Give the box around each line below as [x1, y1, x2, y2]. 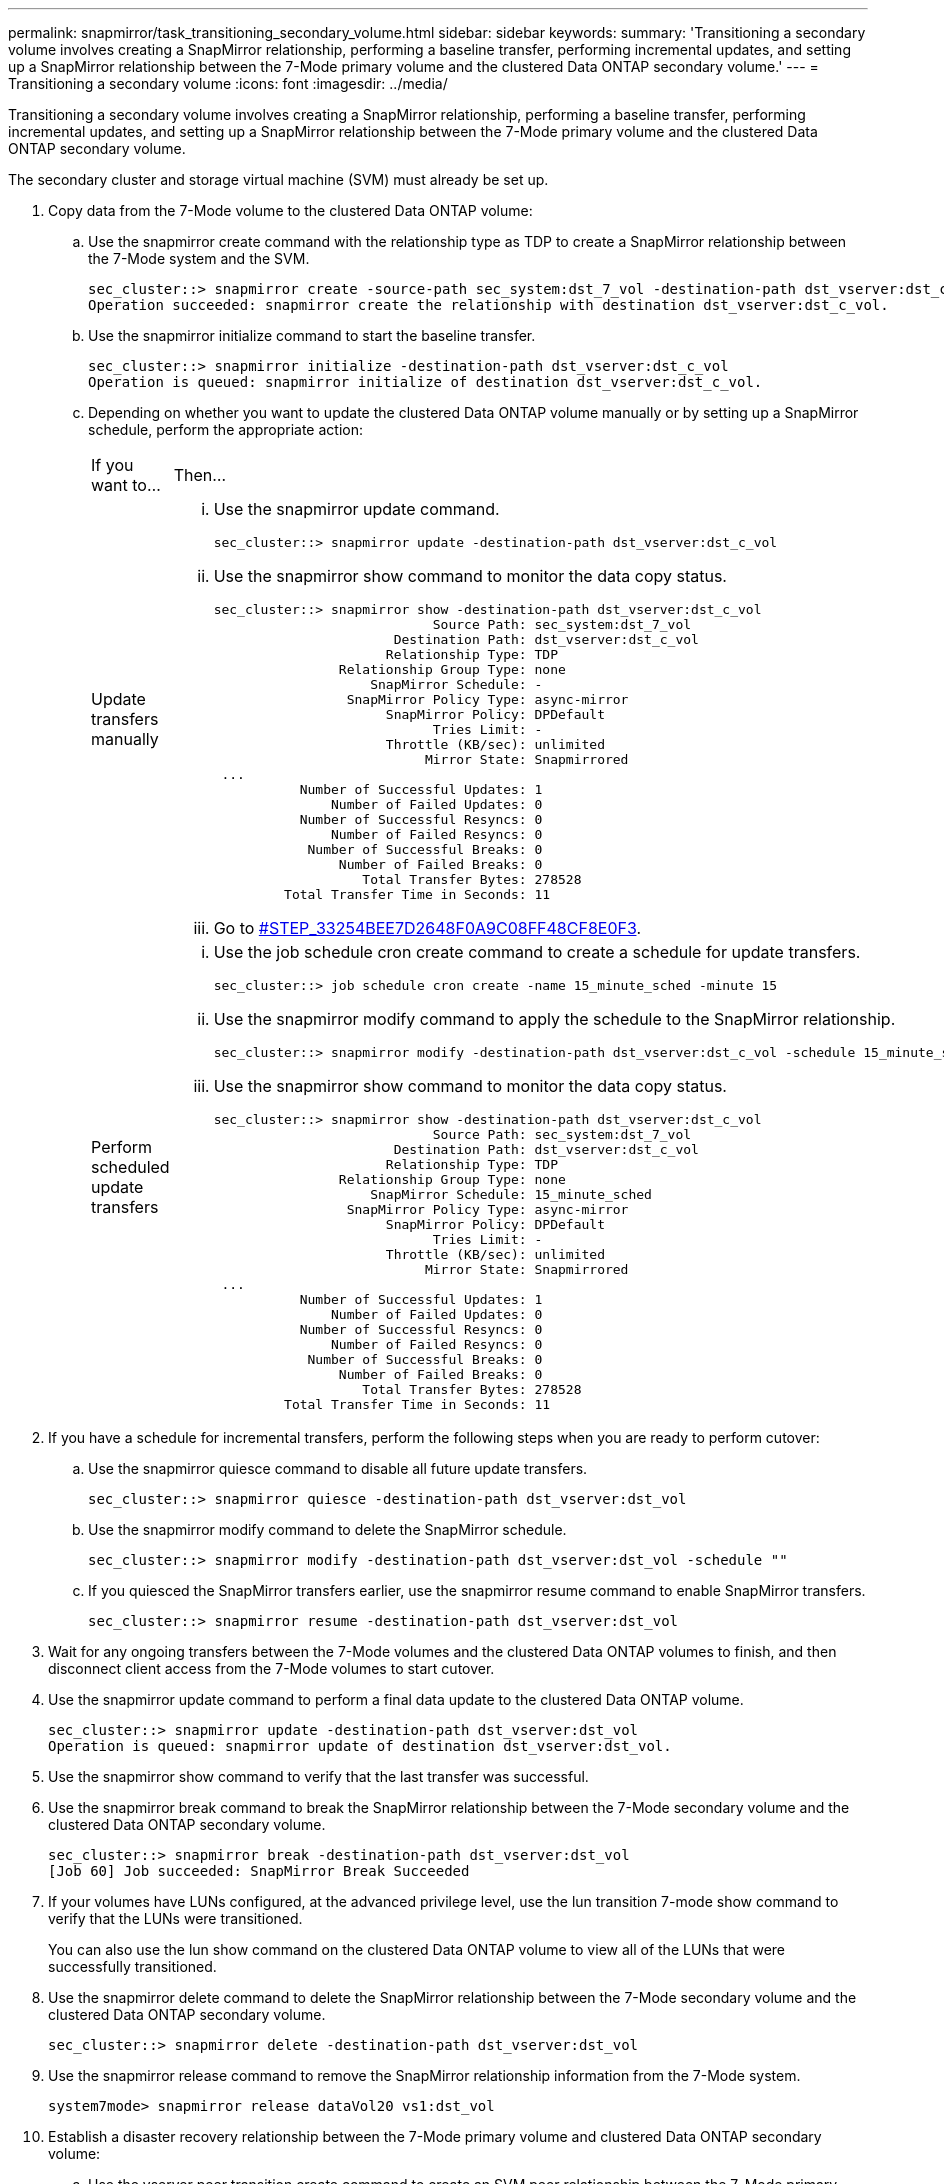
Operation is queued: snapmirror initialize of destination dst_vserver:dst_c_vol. [88, 374, 763, 390]
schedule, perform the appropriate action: [88, 421, 363, 438]
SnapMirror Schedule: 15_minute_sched [370, 1187, 652, 1202]
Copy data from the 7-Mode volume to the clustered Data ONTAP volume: [48, 202, 533, 219]
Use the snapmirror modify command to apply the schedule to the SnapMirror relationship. [213, 1009, 896, 1029]
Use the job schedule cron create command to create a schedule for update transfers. [213, 942, 861, 962]
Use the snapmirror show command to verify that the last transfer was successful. [48, 1768, 589, 1785]
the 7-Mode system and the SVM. [88, 250, 310, 267]
